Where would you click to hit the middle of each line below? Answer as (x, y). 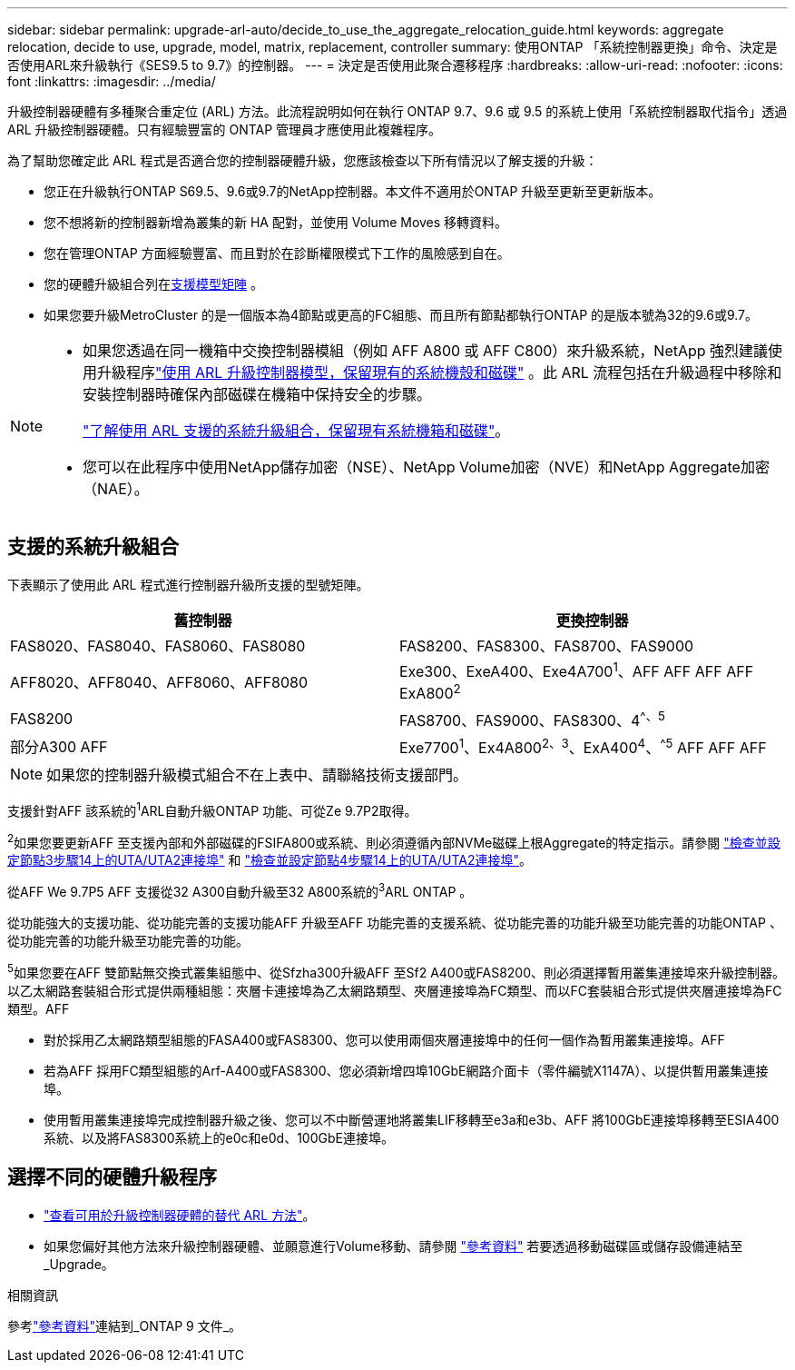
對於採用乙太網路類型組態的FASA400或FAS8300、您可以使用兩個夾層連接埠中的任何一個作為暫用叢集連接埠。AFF (384, 1039)
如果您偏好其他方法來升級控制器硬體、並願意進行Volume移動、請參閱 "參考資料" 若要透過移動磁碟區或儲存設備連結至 (393, 1246)
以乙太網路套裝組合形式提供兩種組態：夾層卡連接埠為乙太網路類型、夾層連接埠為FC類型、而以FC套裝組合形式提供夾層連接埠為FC (395, 990)
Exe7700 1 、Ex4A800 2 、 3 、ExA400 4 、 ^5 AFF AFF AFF (583, 746)
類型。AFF (39, 1008)
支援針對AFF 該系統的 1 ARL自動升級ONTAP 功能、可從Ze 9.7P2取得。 (212, 809)
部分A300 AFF (59, 746)
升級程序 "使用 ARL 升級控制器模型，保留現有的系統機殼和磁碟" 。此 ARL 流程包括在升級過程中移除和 (440, 372)
